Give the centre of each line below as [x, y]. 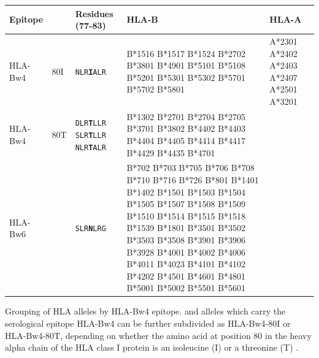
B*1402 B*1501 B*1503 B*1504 [186, 192]
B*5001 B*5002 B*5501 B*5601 [186, 288]
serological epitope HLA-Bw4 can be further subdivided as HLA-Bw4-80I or [148, 323]
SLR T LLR [90, 136]
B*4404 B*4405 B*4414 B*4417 [186, 140]
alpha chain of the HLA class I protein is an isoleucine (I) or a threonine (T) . [152, 347]
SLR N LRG [90, 229]
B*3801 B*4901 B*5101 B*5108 [186, 65]
